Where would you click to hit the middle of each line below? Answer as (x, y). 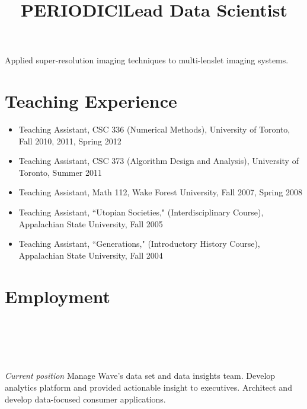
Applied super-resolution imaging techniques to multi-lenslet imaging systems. (147, 60)
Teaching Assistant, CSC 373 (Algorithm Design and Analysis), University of (159, 161)
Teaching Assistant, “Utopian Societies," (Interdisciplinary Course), (141, 212)
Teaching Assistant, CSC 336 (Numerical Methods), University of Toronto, (154, 129)
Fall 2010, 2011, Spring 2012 (70, 141)
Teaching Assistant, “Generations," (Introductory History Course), (139, 244)
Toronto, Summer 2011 (60, 172)
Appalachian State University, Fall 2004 (91, 255)
